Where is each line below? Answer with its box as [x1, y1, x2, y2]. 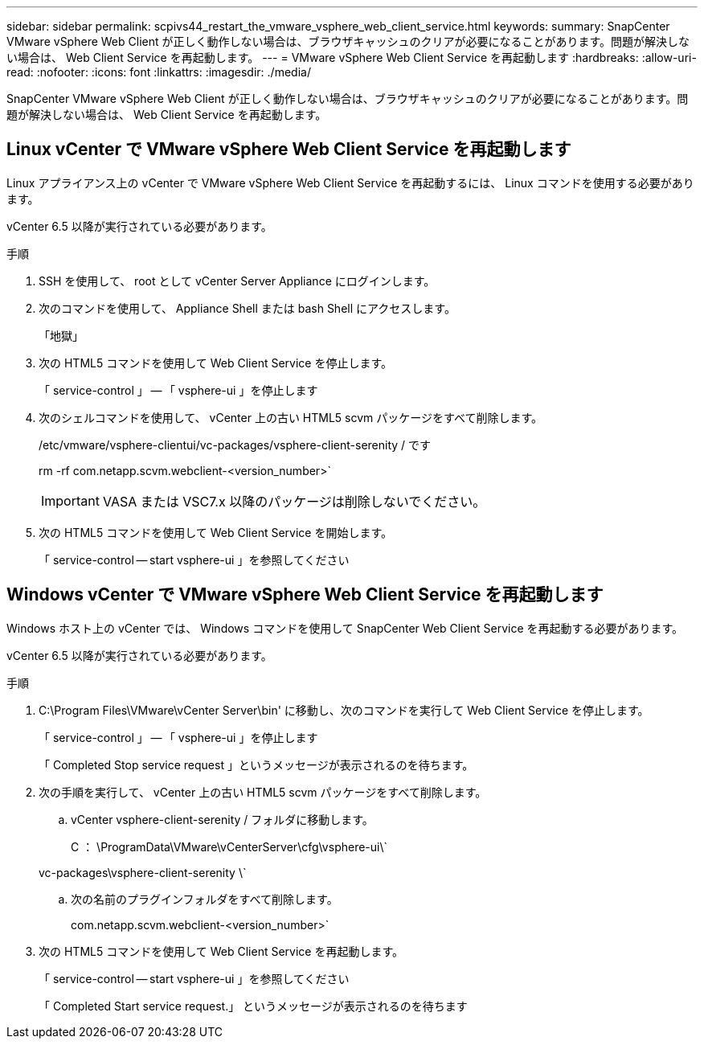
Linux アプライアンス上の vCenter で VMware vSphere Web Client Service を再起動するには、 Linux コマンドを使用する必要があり [6, 175, 694, 190]
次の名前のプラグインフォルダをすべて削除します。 [71, 891, 338, 906]
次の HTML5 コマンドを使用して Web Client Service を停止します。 [39, 355, 393, 370]
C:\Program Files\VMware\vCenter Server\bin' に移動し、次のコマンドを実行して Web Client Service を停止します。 [39, 703, 649, 717]
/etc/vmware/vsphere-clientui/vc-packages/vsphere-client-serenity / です [39, 437, 432, 452]
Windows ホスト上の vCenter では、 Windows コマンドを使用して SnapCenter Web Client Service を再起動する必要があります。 [6, 621, 684, 635]
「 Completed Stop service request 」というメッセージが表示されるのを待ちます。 [39, 757, 474, 772]
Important [41, 492, 100, 509]
